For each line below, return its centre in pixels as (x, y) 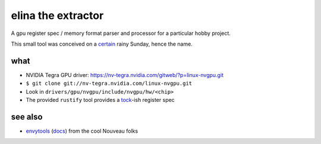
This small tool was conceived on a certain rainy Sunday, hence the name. (102, 44)
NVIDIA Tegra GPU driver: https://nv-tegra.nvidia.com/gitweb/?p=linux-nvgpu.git (125, 75)
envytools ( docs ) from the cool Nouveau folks (82, 131)
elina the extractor (57, 15)
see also (27, 116)
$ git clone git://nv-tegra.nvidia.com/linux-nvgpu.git (109, 84)
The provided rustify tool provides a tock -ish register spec (100, 100)
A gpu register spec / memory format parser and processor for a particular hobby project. (121, 33)
